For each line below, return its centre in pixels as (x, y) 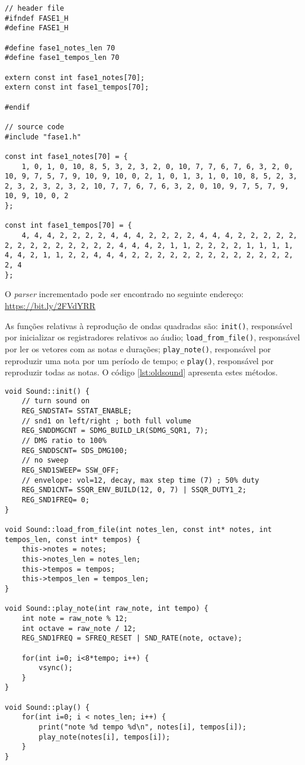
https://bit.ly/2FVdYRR (50, 305)
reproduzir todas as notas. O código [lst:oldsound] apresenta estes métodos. (141, 372)
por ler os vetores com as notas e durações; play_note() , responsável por (138, 348)
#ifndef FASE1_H (37, 18)
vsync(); (56, 668)
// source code (35, 127)
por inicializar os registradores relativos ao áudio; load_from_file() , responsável (152, 337)
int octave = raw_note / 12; (79, 628)
